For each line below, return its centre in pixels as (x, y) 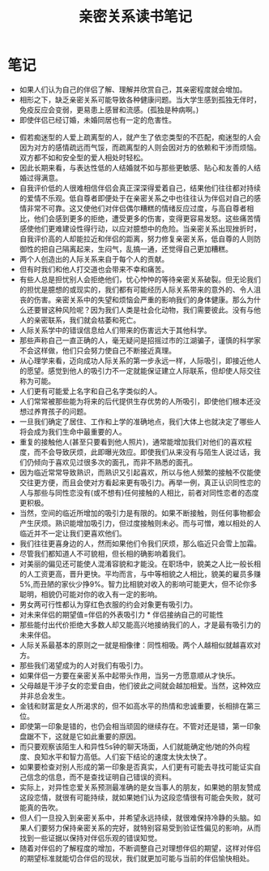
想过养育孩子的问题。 (55, 411)
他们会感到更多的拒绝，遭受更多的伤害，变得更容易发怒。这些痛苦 (144, 218)
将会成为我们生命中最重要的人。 (73, 431)
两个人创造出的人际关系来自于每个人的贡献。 (94, 259)
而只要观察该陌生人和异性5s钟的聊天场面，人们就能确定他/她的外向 (131, 746)
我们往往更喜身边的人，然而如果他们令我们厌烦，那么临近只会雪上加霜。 (140, 543)
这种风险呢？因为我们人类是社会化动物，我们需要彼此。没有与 (151, 310)
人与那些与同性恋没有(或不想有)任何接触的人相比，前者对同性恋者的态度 (139, 492)
